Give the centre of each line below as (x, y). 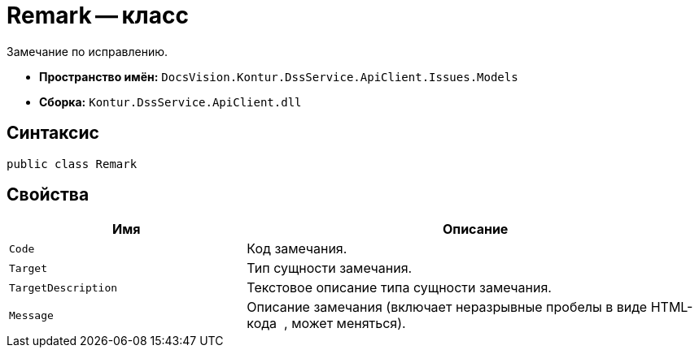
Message (31, 315)
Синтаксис (53, 133)
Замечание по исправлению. (87, 51)
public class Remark (72, 164)
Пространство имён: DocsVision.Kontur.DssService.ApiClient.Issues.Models (279, 76)
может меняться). (349, 324)
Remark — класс (98, 15)
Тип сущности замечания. (330, 268)
